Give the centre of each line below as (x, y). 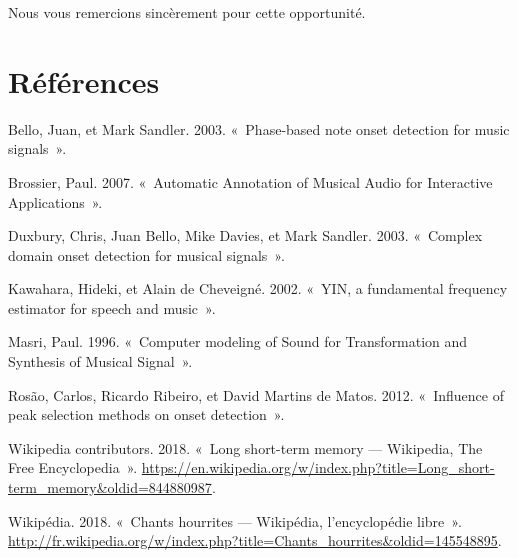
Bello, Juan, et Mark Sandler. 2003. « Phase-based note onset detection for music (259, 128)
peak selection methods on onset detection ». (146, 414)
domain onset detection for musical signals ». (146, 254)
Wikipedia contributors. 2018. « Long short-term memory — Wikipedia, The (245, 447)
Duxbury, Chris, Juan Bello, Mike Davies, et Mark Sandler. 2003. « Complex (245, 235)
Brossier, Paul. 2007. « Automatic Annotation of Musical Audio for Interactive (250, 181)
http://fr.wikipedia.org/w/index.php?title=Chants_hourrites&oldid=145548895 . (255, 540)
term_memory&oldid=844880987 (110, 487)
